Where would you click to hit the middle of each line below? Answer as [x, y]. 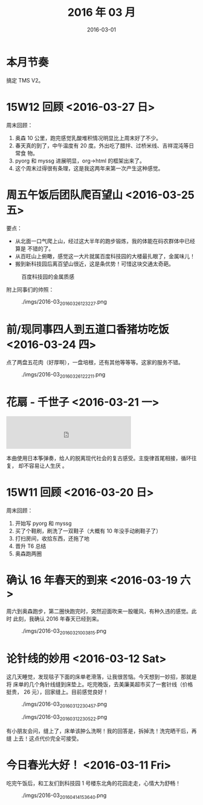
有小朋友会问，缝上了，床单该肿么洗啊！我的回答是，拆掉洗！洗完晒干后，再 [101, 731]
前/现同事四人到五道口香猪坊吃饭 [88, 329]
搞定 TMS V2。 [25, 80]
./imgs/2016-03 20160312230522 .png [64, 718]
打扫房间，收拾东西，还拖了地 [52, 538]
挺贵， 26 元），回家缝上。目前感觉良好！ [57, 692]
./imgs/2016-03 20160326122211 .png [63, 375]
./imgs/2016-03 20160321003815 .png [64, 631]
